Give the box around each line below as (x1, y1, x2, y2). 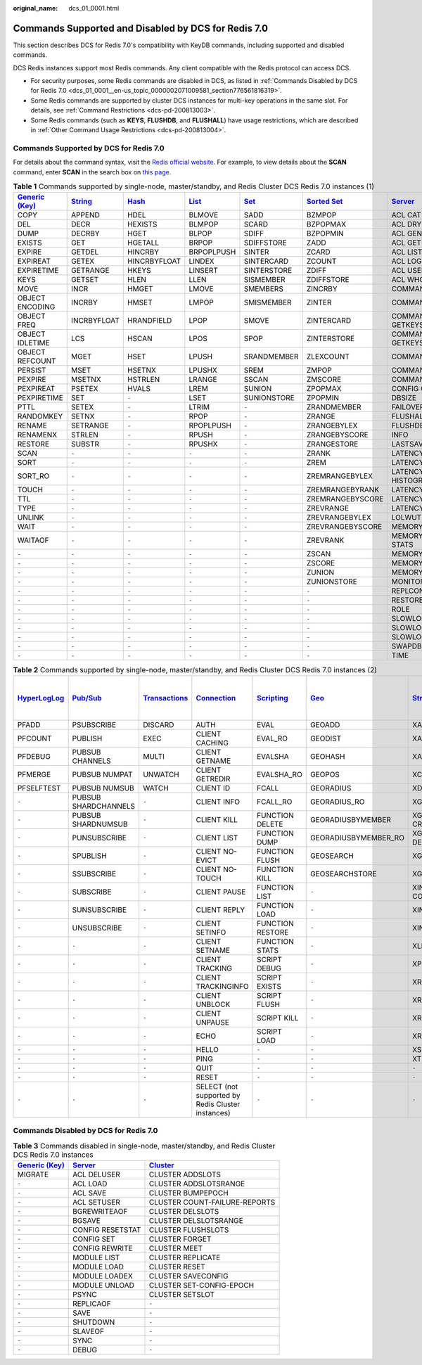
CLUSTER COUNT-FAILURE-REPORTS (148, 1197, 276, 1207)
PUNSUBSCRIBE (72, 833, 127, 842)
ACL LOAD (72, 1179, 108, 1188)
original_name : (13, 4, 58, 12)
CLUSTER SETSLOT (148, 1289, 215, 1299)
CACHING (196, 738, 229, 748)
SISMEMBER (243, 275, 286, 285)
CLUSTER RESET (148, 1262, 205, 1271)
